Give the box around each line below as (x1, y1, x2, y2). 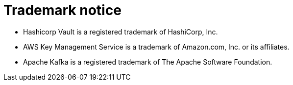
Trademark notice (3, 2, 122, 18)
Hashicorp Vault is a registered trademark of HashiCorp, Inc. (23, 27, 218, 36)
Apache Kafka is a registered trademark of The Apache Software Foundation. (23, 57, 272, 66)
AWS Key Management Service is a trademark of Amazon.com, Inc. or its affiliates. (23, 42, 290, 51)
